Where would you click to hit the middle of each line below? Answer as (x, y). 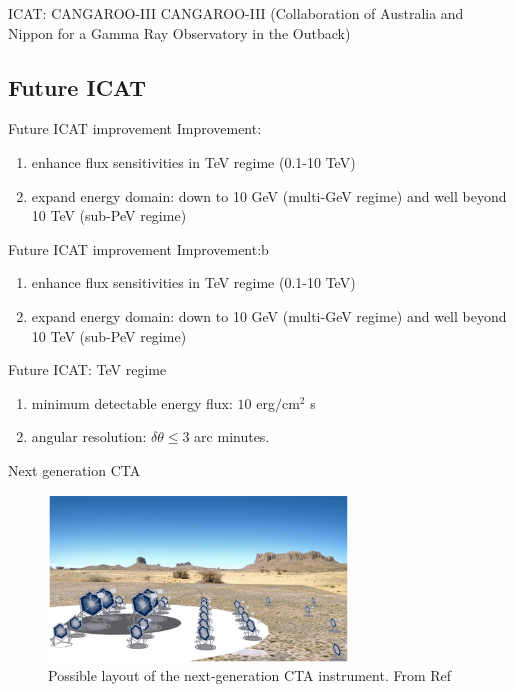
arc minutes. (232, 436)
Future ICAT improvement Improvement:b (138, 248)
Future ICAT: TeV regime (87, 369)
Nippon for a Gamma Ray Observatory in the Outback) (179, 32)
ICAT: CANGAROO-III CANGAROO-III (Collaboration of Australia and (236, 13)
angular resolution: (89, 436)
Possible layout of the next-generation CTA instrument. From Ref (250, 675)
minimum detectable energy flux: (132, 402)
